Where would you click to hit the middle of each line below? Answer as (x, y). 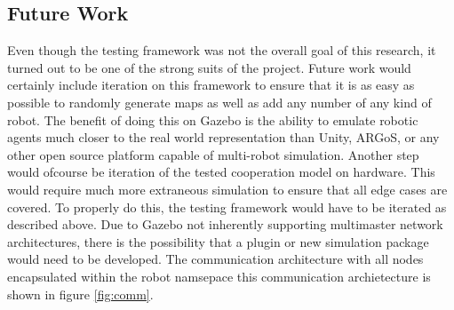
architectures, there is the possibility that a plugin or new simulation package (218, 241)
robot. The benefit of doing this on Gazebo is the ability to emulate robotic (213, 119)
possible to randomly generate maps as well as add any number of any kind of (219, 102)
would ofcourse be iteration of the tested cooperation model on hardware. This (221, 172)
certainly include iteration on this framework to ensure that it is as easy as (211, 85)
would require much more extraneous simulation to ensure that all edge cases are (227, 189)
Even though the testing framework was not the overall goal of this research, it (222, 50)
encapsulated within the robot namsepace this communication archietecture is (219, 276)
